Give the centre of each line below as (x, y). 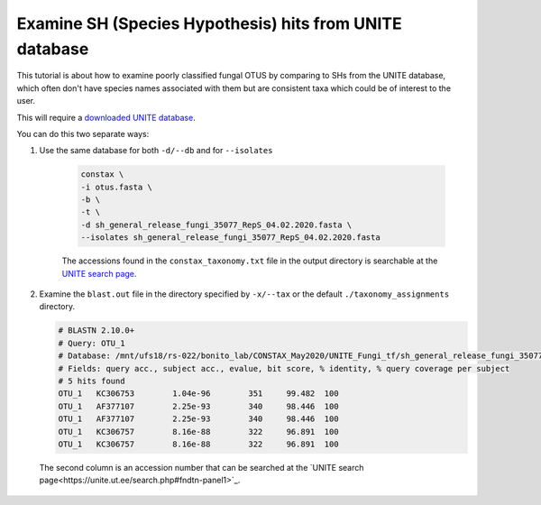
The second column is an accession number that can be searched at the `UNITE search (202, 467)
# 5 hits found (92, 381)
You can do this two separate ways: (83, 133)
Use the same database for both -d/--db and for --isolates (156, 151)
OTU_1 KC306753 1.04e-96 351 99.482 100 (198, 394)
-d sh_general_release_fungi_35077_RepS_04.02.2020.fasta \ (216, 225)
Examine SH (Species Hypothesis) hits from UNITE (209, 23)
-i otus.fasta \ (117, 187)
